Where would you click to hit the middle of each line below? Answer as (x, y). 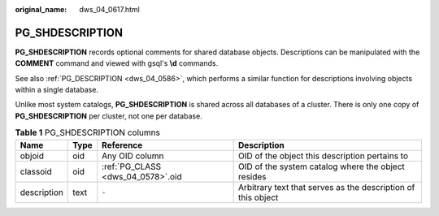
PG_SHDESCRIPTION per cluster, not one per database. (109, 116)
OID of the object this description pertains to (324, 156)
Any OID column (133, 156)
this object (259, 197)
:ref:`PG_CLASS (132, 166)
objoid (32, 156)
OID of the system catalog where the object (322, 166)
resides (253, 176)
